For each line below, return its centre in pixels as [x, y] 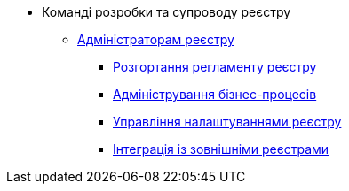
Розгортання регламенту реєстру [215, 67]
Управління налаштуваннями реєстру [227, 122]
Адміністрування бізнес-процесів [215, 94]
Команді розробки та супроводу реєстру [167, 12]
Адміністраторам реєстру [156, 39]
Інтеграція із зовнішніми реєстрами [221, 149]
